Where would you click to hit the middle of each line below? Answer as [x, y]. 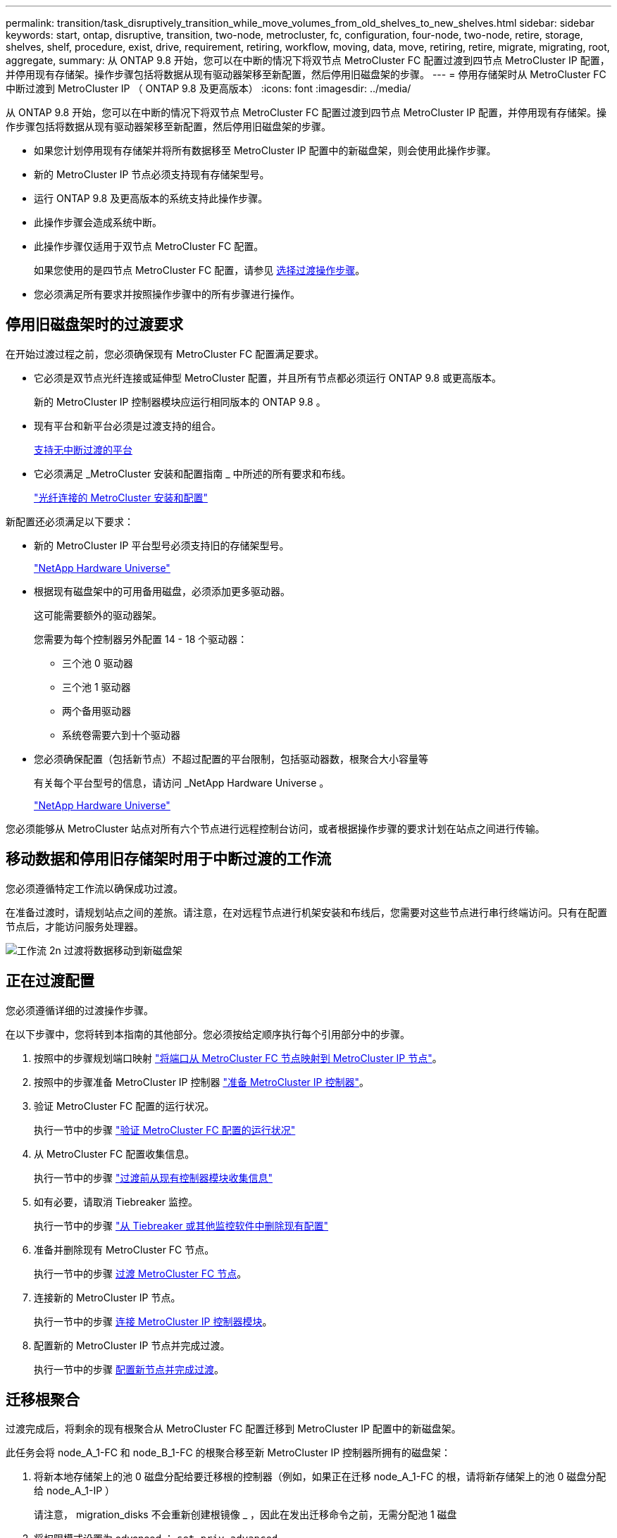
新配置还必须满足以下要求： [70, 521]
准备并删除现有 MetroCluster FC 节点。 [124, 1249]
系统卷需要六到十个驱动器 [121, 734]
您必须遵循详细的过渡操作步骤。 [80, 1010]
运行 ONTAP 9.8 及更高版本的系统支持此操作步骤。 [151, 198]
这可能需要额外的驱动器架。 [98, 615]
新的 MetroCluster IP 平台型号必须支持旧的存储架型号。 [162, 545]
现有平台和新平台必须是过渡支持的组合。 [127, 425]
